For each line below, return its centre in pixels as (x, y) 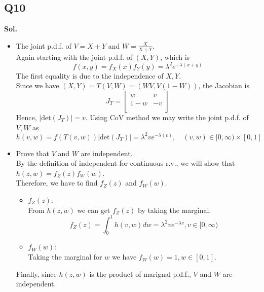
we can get (94, 210)
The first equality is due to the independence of (90, 75)
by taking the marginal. (174, 210)
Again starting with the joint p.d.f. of (74, 57)
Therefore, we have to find (57, 183)
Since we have (37, 85)
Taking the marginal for (65, 257)
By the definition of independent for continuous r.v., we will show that (125, 163)
